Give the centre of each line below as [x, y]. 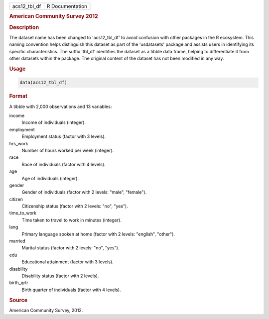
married [17, 241]
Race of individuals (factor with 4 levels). [64, 164]
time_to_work [23, 213]
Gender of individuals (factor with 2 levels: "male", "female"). [84, 192]
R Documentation [67, 6]
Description [24, 27]
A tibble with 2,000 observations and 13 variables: [61, 106]
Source [18, 300]
